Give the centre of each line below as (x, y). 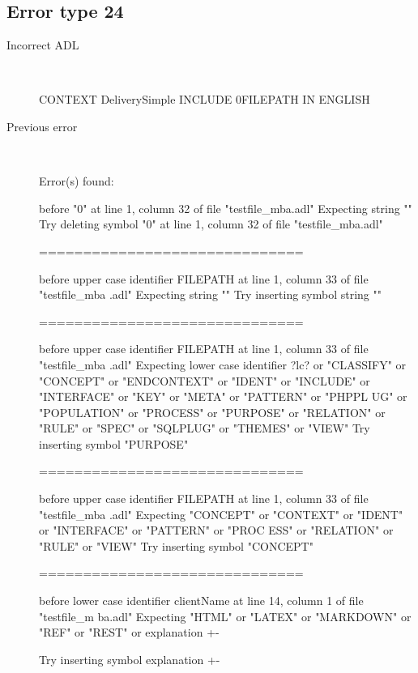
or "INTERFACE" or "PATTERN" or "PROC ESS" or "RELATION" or (216, 530)
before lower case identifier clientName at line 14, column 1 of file (201, 601)
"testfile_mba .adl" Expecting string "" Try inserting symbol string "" (211, 294)
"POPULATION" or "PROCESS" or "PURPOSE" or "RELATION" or (212, 412)
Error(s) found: (77, 181)
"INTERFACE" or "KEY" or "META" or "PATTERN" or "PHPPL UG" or (223, 396)
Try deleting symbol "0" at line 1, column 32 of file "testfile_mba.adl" (211, 224)
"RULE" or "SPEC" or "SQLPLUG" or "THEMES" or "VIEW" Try (205, 428)
